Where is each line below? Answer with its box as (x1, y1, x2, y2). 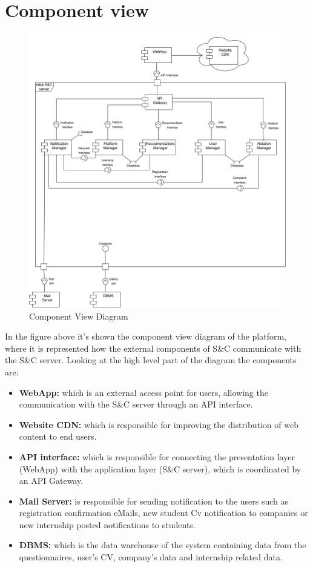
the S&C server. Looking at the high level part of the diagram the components (5, 354, 297, 366)
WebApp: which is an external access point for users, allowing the (19, 386, 268, 398)
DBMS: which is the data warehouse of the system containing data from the (19, 538, 306, 551)
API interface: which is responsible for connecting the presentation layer (19, 450, 295, 463)
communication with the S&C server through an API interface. (19, 398, 253, 411)
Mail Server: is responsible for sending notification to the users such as (19, 494, 289, 507)
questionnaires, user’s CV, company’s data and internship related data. (19, 551, 283, 563)
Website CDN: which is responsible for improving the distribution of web (19, 418, 298, 431)
